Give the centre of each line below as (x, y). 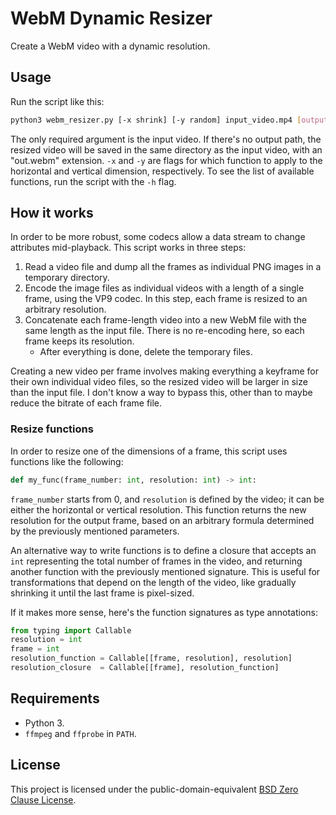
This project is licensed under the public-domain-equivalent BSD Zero (154, 789)
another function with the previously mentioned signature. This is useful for (165, 571)
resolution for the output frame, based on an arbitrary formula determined (162, 520)
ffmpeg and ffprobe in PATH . (80, 733)
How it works (52, 213)
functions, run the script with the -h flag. (93, 181)
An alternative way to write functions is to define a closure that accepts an (163, 550)
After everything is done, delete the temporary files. (146, 352)
